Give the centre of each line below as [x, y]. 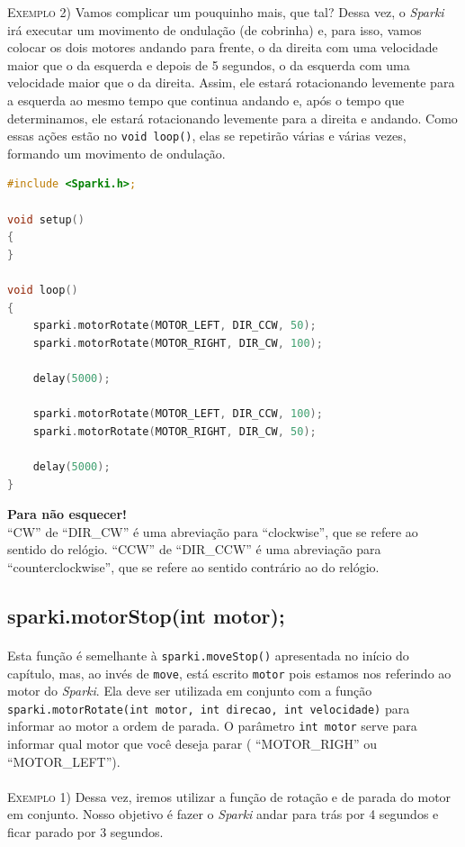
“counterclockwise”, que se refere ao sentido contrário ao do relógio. [193, 566]
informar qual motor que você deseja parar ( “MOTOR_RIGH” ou [192, 744]
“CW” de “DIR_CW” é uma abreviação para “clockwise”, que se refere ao [213, 531]
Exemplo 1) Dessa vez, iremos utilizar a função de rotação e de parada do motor [229, 796]
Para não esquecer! [67, 514]
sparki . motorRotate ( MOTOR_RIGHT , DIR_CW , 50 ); [174, 431]
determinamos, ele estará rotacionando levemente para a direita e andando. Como [232, 118]
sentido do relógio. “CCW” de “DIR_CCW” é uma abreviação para [194, 549]
